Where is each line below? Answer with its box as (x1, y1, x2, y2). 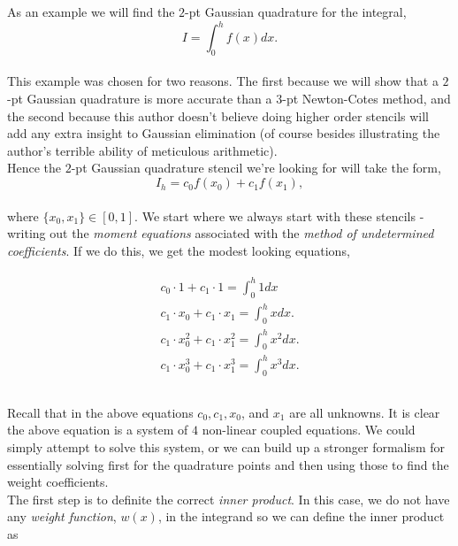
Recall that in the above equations (7, 403, 194, 421)
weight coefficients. (7, 473, 109, 491)
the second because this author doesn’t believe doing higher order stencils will (7, 106, 430, 125)
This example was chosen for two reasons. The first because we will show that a (7, 72, 439, 90)
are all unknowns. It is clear (289, 403, 440, 421)
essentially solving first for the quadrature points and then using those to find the (7, 455, 449, 473)
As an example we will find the (7, 3, 175, 20)
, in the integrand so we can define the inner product (157, 507, 445, 526)
